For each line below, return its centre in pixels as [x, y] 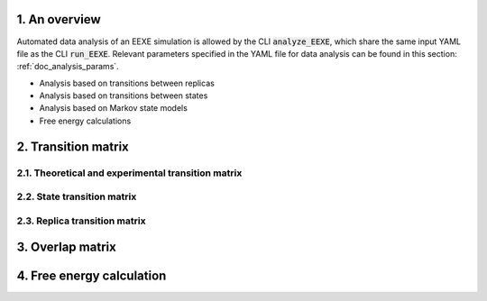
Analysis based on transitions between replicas [127, 83]
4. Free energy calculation [92, 276]
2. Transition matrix [73, 146]
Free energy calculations [85, 121]
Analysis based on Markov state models [114, 108]
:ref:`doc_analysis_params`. [68, 67]
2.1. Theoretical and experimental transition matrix [129, 173]
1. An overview [59, 19]
